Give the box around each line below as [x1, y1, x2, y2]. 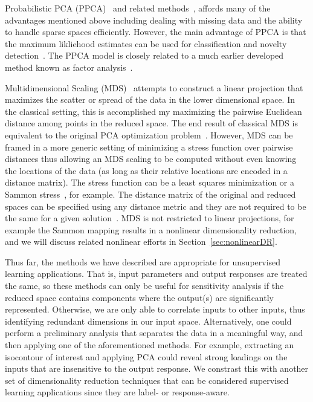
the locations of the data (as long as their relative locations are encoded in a [5, 164, 288, 177]
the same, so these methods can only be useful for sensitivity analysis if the [5, 279, 284, 292]
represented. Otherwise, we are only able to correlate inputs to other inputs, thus [5, 303, 305, 316]
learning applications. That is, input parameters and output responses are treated [5, 267, 308, 280]
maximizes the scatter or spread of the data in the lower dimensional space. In [5, 93, 295, 106]
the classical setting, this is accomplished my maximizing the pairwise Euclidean [5, 105, 302, 117]
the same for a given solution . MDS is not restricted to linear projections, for [5, 212, 294, 224]
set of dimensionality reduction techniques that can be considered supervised [5, 374, 289, 386]
